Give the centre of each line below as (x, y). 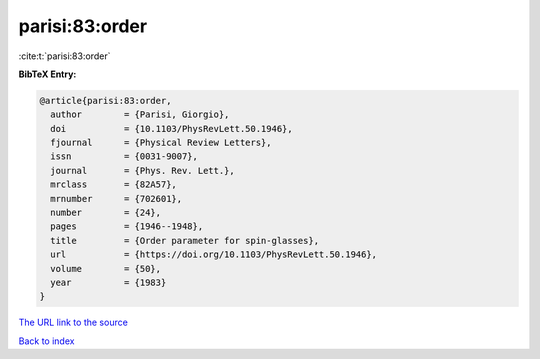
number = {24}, (106, 213)
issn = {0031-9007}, (124, 156)
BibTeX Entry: (47, 74)
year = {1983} (108, 282)
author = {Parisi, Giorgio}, (140, 114)
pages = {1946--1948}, (127, 226)
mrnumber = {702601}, (116, 198)
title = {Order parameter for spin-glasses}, (185, 240)
